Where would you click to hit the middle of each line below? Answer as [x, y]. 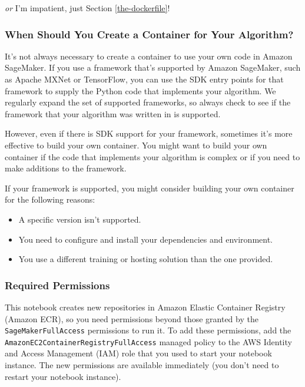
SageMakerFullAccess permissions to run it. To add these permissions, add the [148, 330]
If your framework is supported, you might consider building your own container [150, 188]
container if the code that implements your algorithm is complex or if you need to [152, 156]
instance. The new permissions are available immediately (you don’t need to [142, 365]
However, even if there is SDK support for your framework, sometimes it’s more [149, 133]
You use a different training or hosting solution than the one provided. [146, 259]
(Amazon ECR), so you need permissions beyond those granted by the [132, 318]
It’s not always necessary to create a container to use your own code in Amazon [149, 56]
